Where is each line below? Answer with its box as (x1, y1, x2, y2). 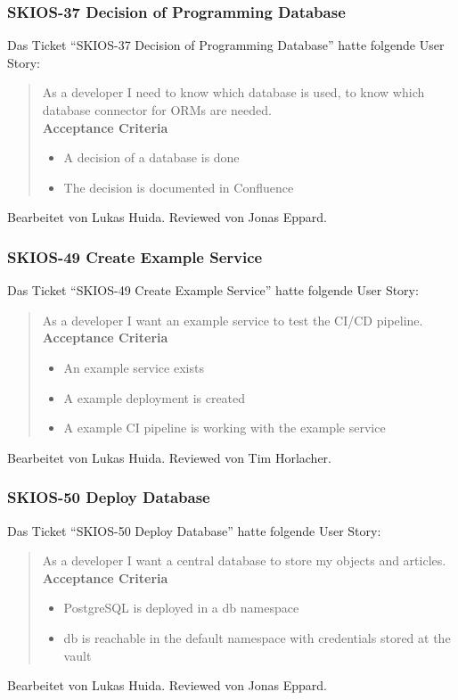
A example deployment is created (63, 388, 246, 407)
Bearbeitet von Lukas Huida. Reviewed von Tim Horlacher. (7, 448, 331, 466)
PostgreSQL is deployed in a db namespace (63, 598, 299, 617)
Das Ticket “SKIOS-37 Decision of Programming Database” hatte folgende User (7, 36, 445, 54)
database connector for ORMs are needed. (42, 101, 272, 119)
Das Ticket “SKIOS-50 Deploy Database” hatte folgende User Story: (7, 521, 381, 539)
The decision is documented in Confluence (63, 177, 294, 196)
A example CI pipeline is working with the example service (63, 418, 386, 437)
